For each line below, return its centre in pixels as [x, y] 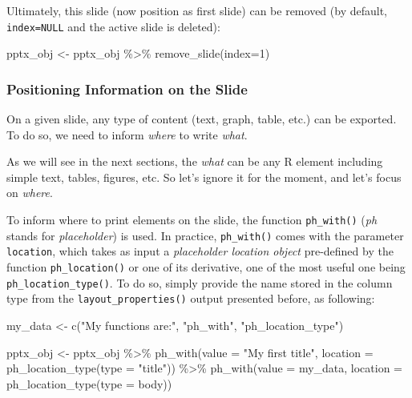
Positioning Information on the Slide [127, 88]
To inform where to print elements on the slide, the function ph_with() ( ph [192, 220]
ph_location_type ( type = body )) [89, 383]
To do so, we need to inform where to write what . [127, 134]
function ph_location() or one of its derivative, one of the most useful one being [206, 267]
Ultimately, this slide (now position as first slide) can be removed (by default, [197, 10]
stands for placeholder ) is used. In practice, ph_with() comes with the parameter [205, 235]
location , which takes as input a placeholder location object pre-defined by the [200, 251]
